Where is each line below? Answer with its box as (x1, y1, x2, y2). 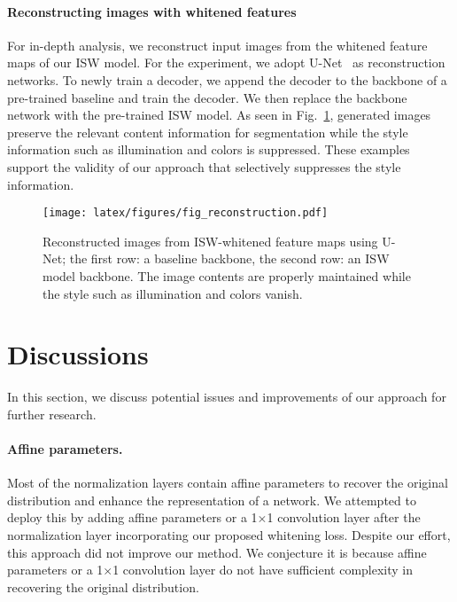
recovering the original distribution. (7, 577, 199, 596)
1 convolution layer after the (267, 508, 421, 527)
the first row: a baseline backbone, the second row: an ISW (69, 249, 390, 268)
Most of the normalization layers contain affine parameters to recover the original (7, 473, 448, 492)
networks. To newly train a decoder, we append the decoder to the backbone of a (7, 70, 447, 89)
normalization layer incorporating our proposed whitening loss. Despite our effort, (7, 526, 451, 544)
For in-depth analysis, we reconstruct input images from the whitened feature (7, 35, 428, 54)
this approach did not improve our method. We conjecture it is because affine (7, 543, 427, 561)
